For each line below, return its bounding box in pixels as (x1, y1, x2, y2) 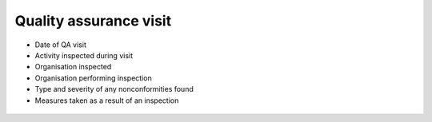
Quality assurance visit (14, 12, 172, 30)
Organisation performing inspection (34, 73, 152, 83)
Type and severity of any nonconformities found (34, 85, 194, 94)
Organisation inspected (34, 62, 112, 72)
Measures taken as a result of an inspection (34, 96, 179, 105)
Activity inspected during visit (34, 50, 134, 60)
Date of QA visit (34, 40, 87, 49)
